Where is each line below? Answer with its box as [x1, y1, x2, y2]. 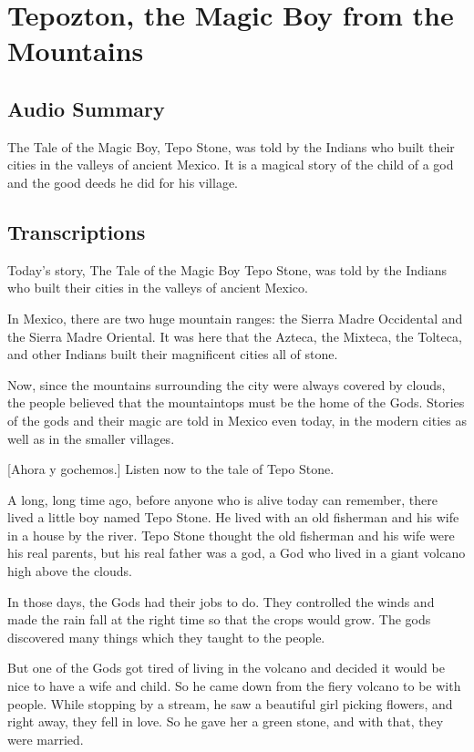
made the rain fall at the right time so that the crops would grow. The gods [7, 610, 431, 629]
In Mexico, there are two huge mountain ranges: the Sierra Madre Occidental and [7, 308, 463, 327]
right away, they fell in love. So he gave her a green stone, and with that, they [7, 712, 444, 731]
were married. [7, 729, 84, 748]
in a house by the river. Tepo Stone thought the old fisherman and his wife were [7, 525, 455, 544]
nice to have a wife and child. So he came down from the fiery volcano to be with [7, 676, 461, 695]
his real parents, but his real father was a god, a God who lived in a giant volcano [7, 543, 466, 562]
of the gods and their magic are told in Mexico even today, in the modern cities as [7, 410, 467, 429]
